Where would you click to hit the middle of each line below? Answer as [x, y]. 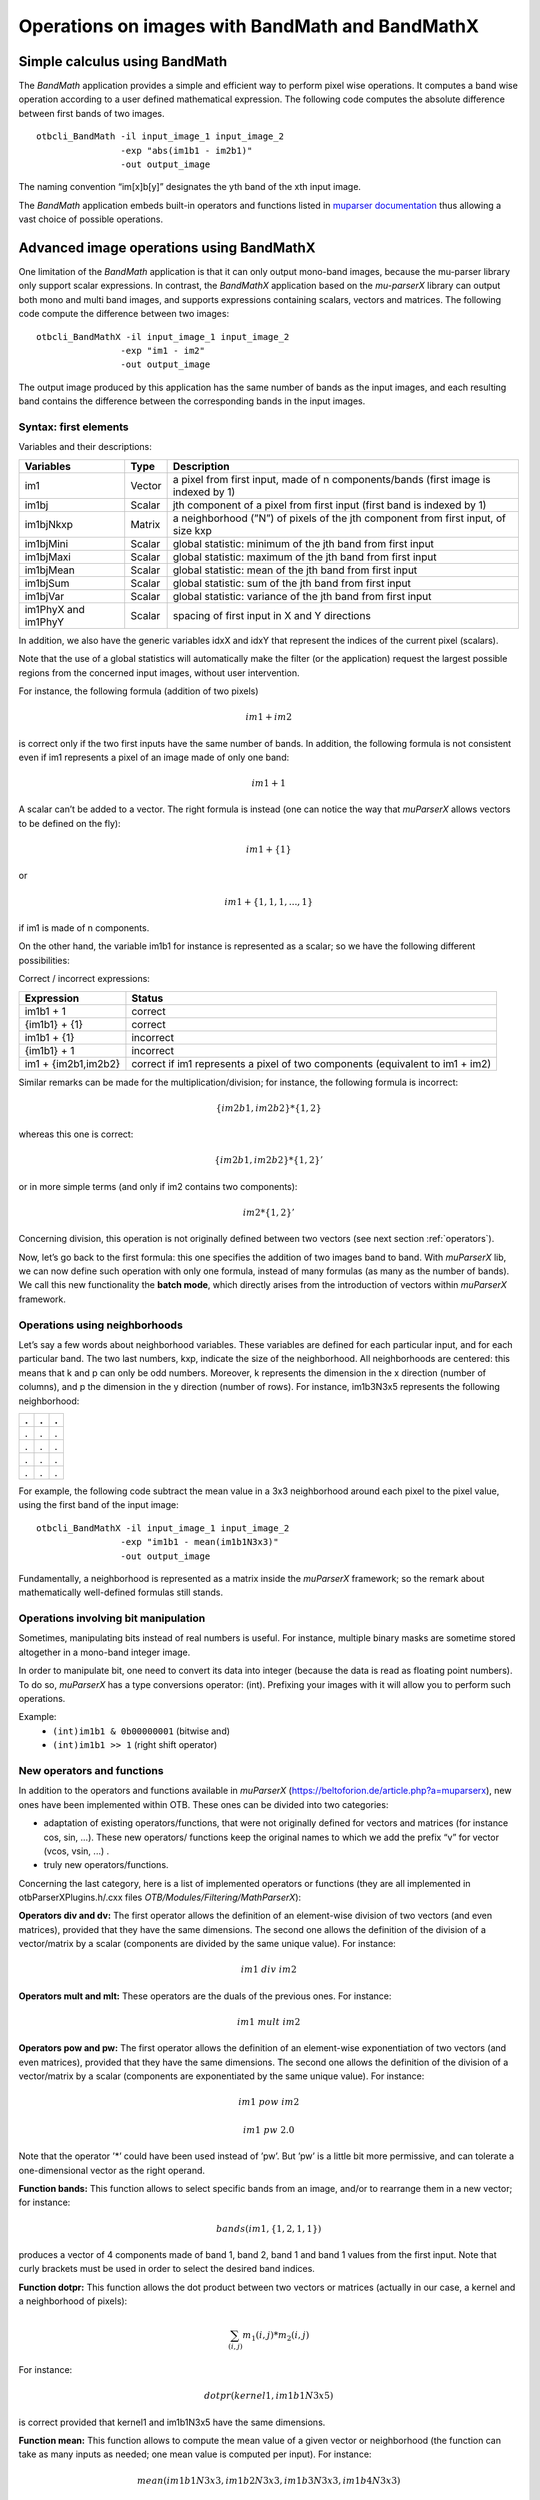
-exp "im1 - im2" [162, 351]
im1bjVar [44, 596]
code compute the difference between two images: [124, 314]
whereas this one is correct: [76, 1134]
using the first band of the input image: [98, 1505]
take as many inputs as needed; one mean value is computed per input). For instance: [195, 2454]
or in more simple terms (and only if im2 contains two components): [158, 1186]
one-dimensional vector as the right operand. [111, 2170]
